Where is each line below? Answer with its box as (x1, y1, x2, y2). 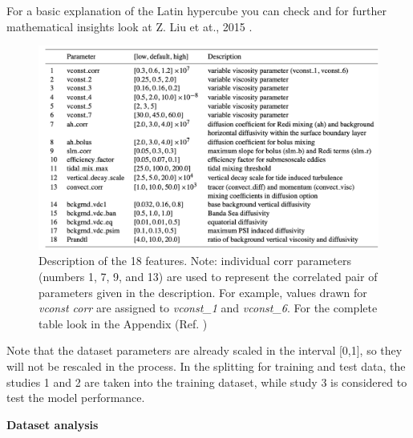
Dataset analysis (6, 416, 99, 432)
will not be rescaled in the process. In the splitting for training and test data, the (6, 357, 406, 374)
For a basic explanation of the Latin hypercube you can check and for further (6, 2, 387, 18)
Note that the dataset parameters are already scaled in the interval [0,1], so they (6, 342, 403, 359)
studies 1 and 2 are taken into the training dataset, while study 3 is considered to (6, 373, 407, 390)
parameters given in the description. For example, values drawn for (38, 283, 367, 300)
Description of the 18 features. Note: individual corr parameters (38, 252, 351, 269)
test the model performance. (6, 389, 145, 406)
